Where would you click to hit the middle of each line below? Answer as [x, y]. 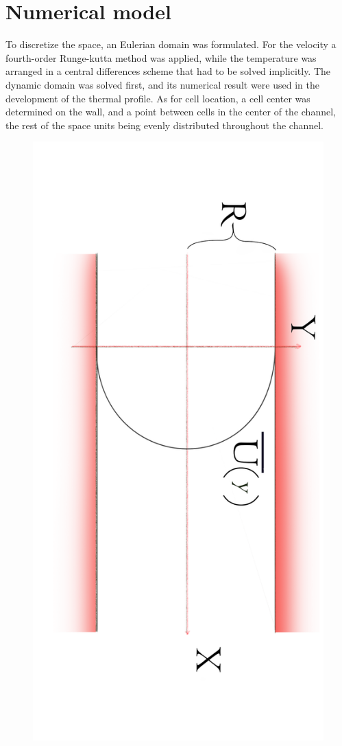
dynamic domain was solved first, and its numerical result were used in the [162, 84]
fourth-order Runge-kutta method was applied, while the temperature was [161, 57]
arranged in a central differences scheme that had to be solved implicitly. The [168, 71]
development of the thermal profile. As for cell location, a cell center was [158, 98]
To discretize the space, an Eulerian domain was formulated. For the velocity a [171, 44]
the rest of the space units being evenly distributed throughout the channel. [165, 125]
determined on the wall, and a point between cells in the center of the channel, [171, 112]
